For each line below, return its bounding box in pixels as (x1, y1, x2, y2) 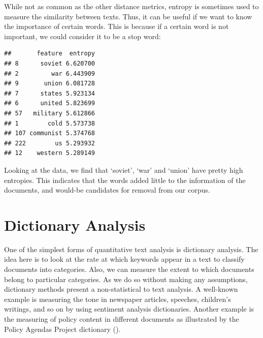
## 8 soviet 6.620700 (4, 59, 95, 67)
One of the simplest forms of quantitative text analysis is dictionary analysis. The (4, 243, 258, 254)
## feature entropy (4, 50, 95, 57)
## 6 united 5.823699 (4, 100, 95, 107)
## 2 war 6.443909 (4, 70, 95, 77)
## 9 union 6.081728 (4, 80, 95, 87)
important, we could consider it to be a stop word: (4, 30, 161, 41)
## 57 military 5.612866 (4, 109, 95, 117)
